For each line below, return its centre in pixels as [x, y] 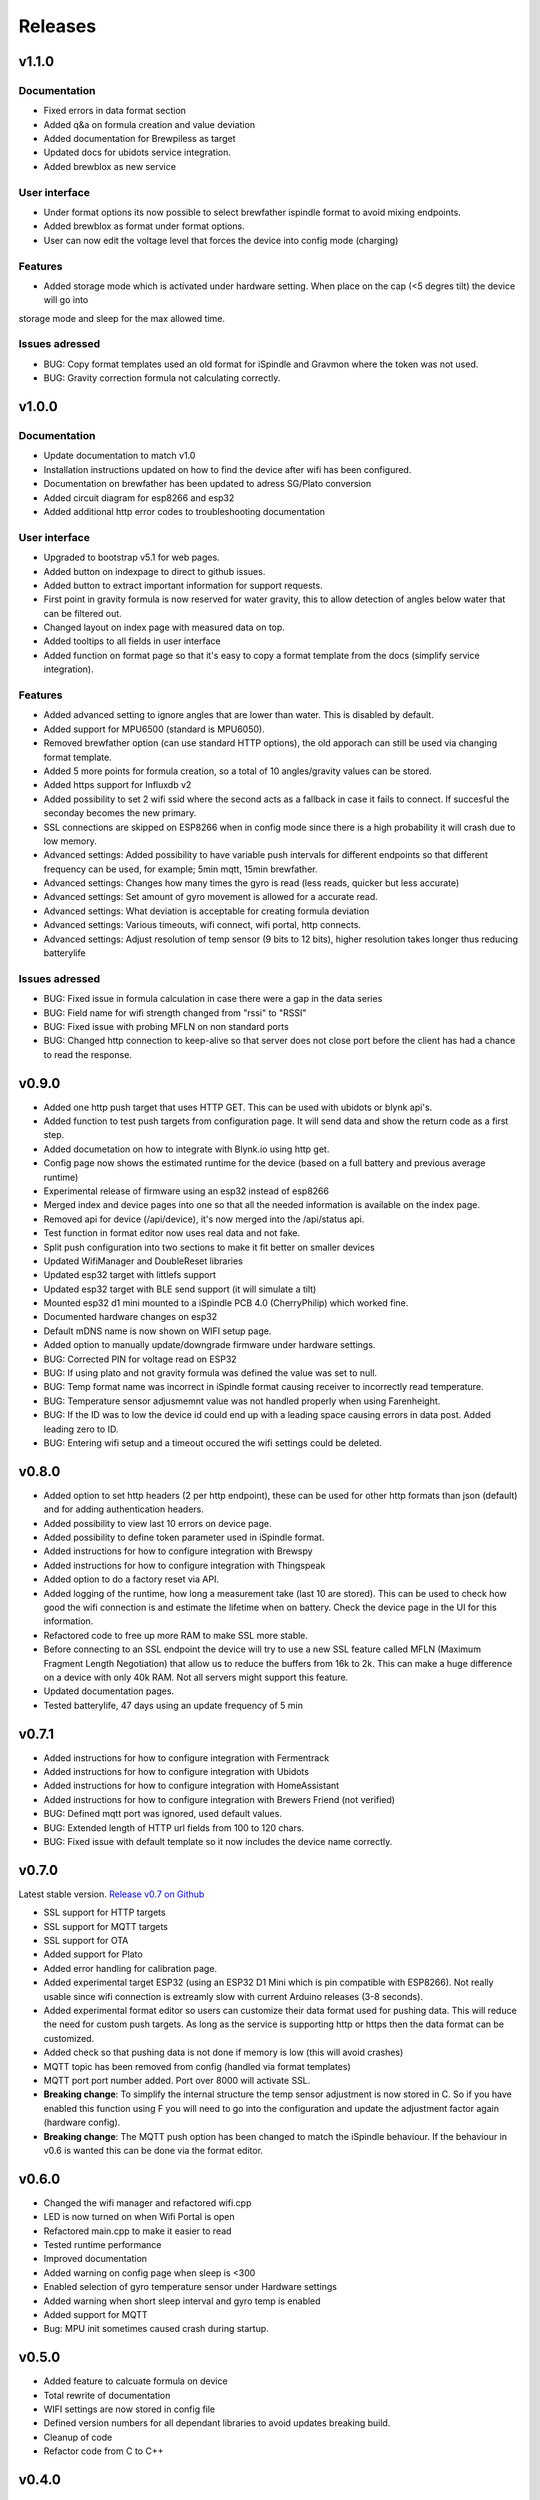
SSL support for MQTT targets [106, 1926]
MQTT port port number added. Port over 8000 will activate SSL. [177, 2080]
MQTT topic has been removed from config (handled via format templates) [197, 2066]
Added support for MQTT [96, 2314]
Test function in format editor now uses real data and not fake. [171, 1233]
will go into [66, 300]
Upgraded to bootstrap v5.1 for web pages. [131, 557]
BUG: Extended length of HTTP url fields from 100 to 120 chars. [174, 1827]
